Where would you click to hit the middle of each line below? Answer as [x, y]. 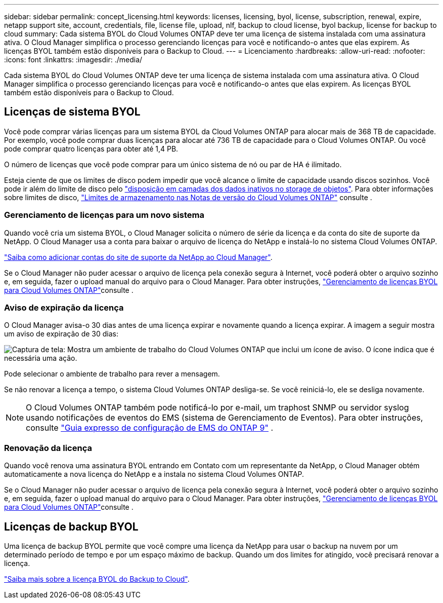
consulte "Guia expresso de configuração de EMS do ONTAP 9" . [150, 428]
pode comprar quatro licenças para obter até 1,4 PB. [91, 148]
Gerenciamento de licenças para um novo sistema [104, 215]
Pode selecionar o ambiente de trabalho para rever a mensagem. [112, 374]
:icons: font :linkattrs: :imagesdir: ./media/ [73, 60]
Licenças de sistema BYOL [72, 112]
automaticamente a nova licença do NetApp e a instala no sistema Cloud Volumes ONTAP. [154, 474]
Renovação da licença [48, 448]
